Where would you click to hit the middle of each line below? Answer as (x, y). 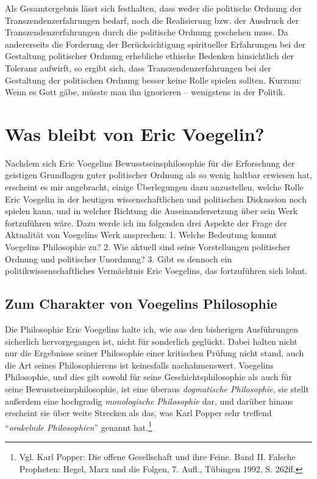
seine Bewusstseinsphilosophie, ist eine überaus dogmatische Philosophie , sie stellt (157, 388)
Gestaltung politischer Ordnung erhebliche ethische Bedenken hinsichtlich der (150, 56)
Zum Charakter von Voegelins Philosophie (141, 304)
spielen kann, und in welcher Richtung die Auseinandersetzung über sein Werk (151, 211)
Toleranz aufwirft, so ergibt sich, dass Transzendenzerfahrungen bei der (138, 67)
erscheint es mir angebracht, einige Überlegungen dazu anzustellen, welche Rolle (154, 187)
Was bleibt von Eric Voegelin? (135, 133)
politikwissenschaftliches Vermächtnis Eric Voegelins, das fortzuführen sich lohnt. (156, 271)
